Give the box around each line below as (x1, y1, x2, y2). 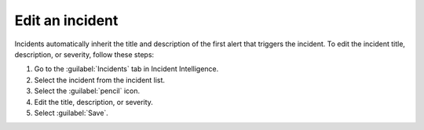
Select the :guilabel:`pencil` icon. (34, 86, 141, 96)
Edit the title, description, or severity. (34, 97, 153, 107)
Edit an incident (14, 12, 119, 29)
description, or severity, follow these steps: (14, 49, 155, 59)
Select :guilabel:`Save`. (34, 108, 109, 117)
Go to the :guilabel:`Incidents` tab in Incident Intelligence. (34, 64, 219, 74)
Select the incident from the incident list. (34, 75, 165, 85)
